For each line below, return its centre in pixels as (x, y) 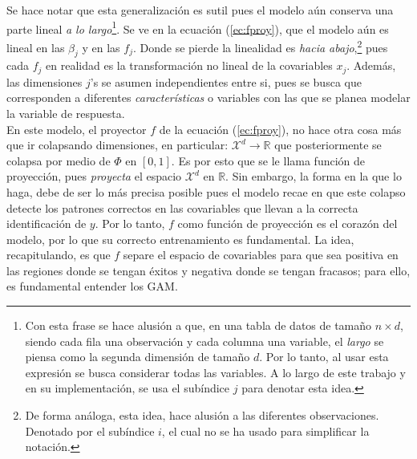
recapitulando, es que (59, 255)
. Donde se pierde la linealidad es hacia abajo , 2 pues (261, 46)
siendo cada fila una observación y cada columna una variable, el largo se (204, 341)
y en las (101, 47)
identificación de (47, 223)
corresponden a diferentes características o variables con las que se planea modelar (208, 97)
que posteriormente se (328, 145)
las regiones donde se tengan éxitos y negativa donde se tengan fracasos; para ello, (208, 270)
